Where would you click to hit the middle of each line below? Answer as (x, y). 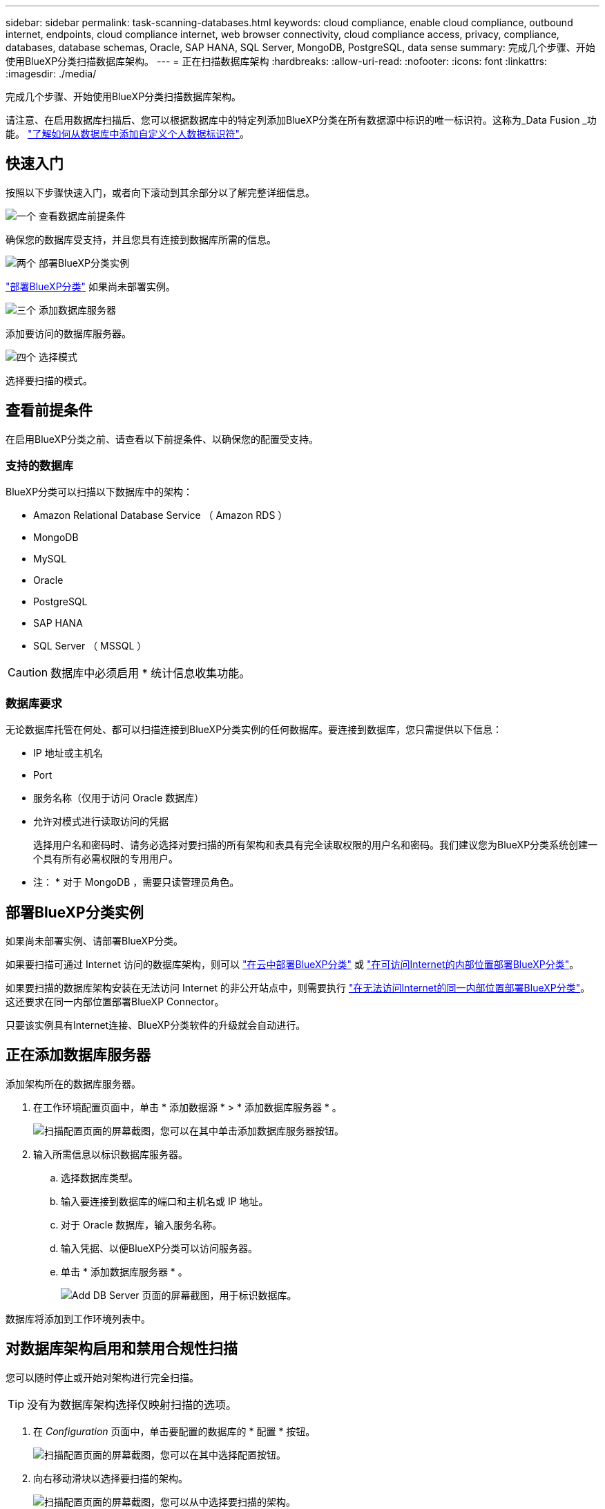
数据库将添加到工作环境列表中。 (78, 1318)
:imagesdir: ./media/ (51, 74)
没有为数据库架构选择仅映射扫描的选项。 (132, 1404)
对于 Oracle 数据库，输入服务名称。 (142, 1224)
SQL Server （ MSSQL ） (90, 646)
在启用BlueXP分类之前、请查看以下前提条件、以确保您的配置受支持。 (162, 439)
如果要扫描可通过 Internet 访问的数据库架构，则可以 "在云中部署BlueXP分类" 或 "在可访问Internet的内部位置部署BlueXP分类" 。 (292, 965)
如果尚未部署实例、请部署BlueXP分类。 (95, 941)
